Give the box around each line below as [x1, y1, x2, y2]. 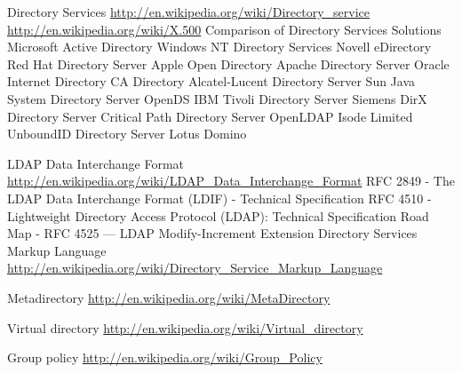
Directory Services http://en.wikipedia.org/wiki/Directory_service [7, 3, 370, 20]
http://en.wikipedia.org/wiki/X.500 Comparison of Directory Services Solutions [7, 20, 442, 38]
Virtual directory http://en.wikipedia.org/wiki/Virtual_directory [7, 318, 363, 337]
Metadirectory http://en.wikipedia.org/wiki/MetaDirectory [7, 288, 331, 306]
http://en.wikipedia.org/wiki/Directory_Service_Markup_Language [7, 258, 383, 277]
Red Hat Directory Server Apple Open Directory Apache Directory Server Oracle [7, 54, 450, 73]
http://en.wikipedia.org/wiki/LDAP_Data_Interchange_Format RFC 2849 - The [7, 171, 455, 190]
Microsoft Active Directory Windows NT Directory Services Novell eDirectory [7, 37, 432, 56]
